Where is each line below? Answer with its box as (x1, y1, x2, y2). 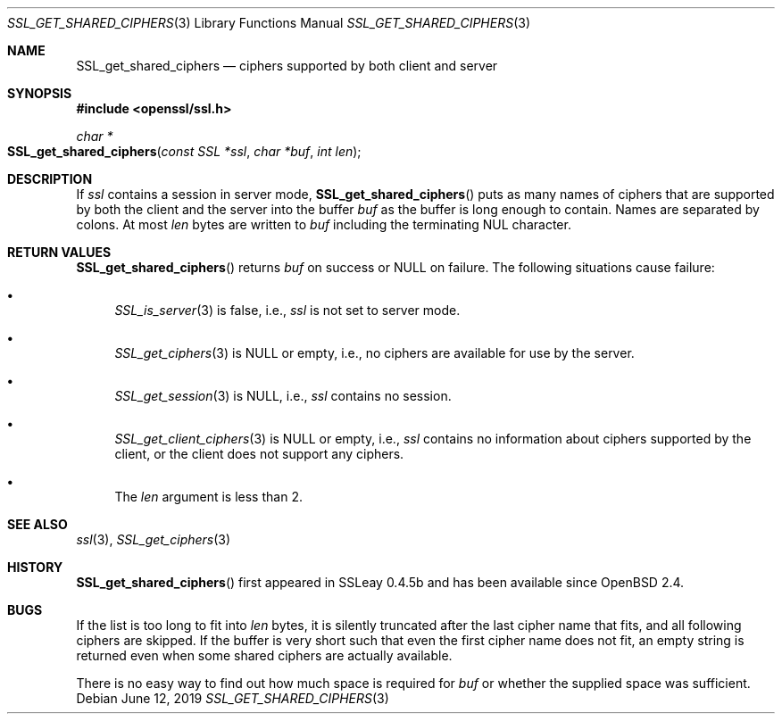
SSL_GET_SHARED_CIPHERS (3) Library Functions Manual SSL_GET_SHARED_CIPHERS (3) (7, 15, 531, 30)
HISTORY (7, 559, 63, 575)
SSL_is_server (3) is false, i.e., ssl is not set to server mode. (114, 302, 461, 318)
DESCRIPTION (7, 171, 93, 186)
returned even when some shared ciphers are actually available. (76, 648, 453, 663)
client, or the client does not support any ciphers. (114, 446, 404, 461)
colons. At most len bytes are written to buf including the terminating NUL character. (76, 217, 571, 232)
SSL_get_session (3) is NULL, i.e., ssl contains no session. (114, 388, 452, 403)
